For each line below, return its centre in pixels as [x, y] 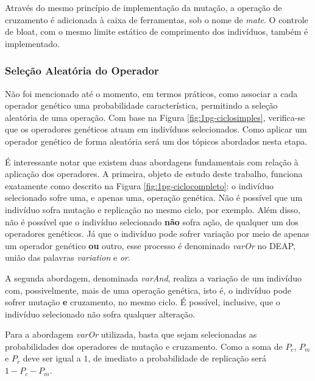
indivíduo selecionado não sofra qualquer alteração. [100, 314]
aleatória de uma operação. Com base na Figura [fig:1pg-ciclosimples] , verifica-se [155, 117]
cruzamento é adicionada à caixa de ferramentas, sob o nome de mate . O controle [157, 19]
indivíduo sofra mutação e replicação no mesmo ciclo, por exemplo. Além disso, [153, 209]
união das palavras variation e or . [68, 257]
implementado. [32, 43]
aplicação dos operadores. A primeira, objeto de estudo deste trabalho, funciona [154, 174]
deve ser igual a [52, 358]
